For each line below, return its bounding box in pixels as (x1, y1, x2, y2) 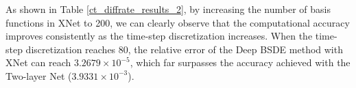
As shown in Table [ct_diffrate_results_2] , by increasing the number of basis (5, 2, 331, 16)
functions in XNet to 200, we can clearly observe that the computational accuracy (5, 15, 350, 29)
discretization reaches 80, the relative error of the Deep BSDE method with (25, 42, 343, 56)
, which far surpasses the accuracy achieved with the (130, 55, 351, 70)
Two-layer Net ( (5, 68, 72, 83)
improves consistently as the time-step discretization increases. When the (5, 29, 313, 43)
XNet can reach (5, 55, 71, 70)
